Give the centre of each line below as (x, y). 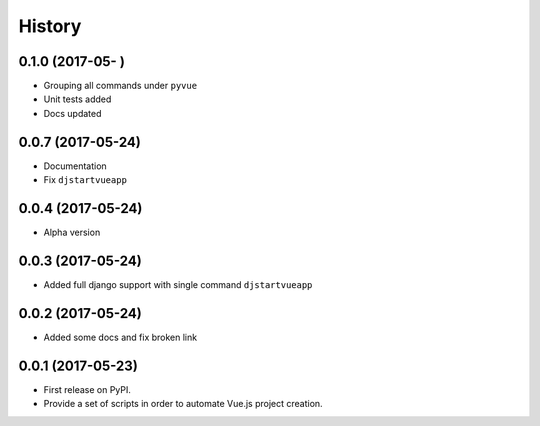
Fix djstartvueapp (85, 180)
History (50, 26)
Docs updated (72, 113)
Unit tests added (77, 99)
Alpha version (72, 232)
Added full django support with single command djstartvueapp (178, 284)
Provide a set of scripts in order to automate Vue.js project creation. (183, 404)
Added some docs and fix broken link (120, 337)
